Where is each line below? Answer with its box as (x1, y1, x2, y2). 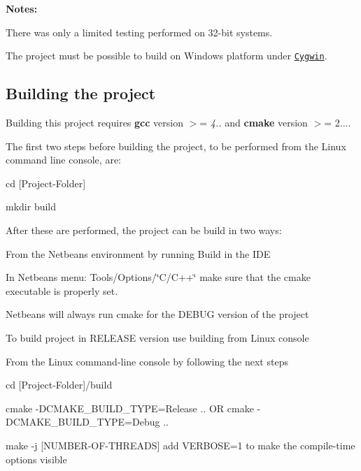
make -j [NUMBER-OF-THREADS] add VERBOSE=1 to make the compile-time (6, 437, 355, 452)
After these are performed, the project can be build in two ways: (6, 223, 282, 238)
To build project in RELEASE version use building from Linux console (6, 330, 309, 345)
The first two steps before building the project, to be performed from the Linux (6, 138, 346, 153)
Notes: (6, 1, 38, 15)
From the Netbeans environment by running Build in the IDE (6, 246, 271, 261)
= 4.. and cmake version (199, 115, 308, 130)
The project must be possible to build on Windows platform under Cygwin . (6, 48, 327, 63)
